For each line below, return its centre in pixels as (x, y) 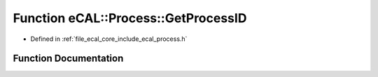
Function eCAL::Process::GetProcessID (130, 18)
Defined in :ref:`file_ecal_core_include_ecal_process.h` (109, 39)
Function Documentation (68, 59)
